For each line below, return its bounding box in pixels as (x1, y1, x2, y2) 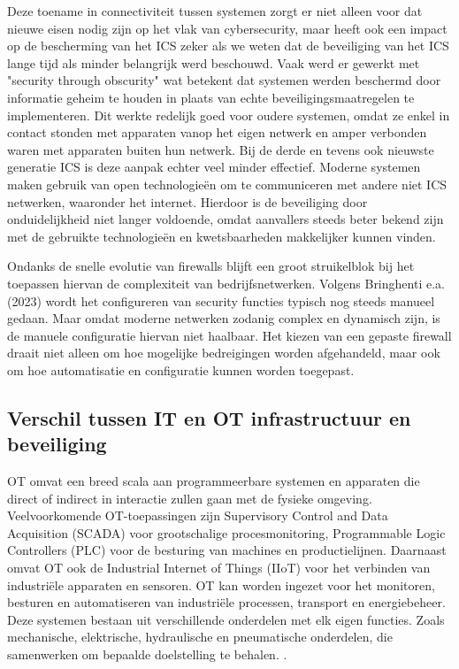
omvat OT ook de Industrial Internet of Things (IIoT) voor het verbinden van (7, 558, 431, 577)
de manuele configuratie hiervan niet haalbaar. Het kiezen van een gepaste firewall (7, 326, 452, 344)
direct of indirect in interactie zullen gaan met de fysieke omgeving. (7, 488, 372, 507)
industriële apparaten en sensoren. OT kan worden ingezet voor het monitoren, (7, 575, 435, 594)
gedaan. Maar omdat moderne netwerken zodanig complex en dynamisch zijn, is (7, 309, 440, 327)
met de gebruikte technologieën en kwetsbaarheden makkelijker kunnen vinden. (7, 227, 436, 245)
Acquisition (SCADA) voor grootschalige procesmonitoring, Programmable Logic (7, 523, 446, 542)
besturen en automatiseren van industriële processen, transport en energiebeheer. (7, 593, 446, 611)
